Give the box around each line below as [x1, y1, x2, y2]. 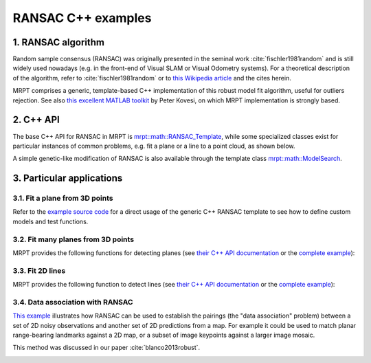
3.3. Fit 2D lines [12, 265, 66, 275]
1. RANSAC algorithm [12, 36, 104, 48]
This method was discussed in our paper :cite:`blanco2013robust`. [12, 344, 201, 352]
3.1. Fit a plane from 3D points [12, 193, 113, 203]
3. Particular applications [12, 173, 123, 184]
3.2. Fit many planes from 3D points [12, 234, 134, 244]
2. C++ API [12, 114, 60, 126]
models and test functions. [12, 217, 89, 225]
